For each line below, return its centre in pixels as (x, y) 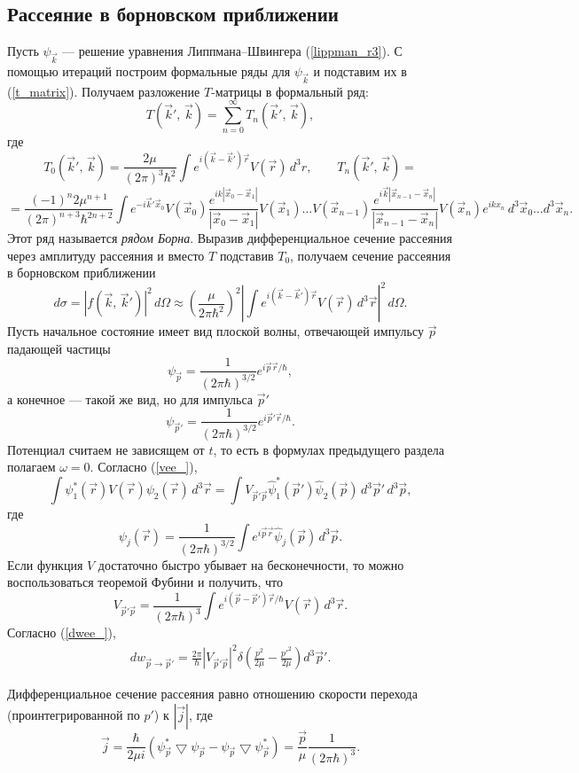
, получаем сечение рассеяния (371, 255)
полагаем (31, 467)
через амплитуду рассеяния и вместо (106, 255)
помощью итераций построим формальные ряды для (149, 70)
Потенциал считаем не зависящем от (106, 449)
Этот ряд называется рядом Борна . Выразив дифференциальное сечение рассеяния (230, 237)
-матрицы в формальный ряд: (290, 91)
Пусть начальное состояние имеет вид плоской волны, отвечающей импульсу (215, 331)
